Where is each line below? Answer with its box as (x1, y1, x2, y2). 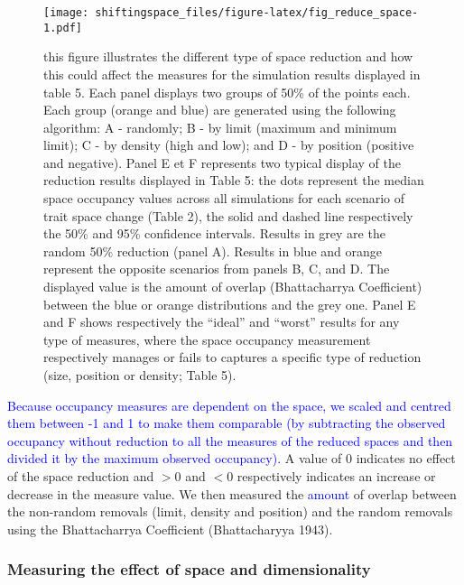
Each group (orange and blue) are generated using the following (43, 100, 396, 119)
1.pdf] (43, 21, 82, 34)
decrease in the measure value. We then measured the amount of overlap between (7, 484, 457, 503)
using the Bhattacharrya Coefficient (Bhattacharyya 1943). (7, 519, 333, 538)
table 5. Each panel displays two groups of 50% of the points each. (43, 82, 411, 101)
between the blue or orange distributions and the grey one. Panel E (43, 294, 416, 313)
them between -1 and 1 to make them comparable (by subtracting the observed (7, 413, 446, 432)
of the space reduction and (7, 466, 154, 485)
